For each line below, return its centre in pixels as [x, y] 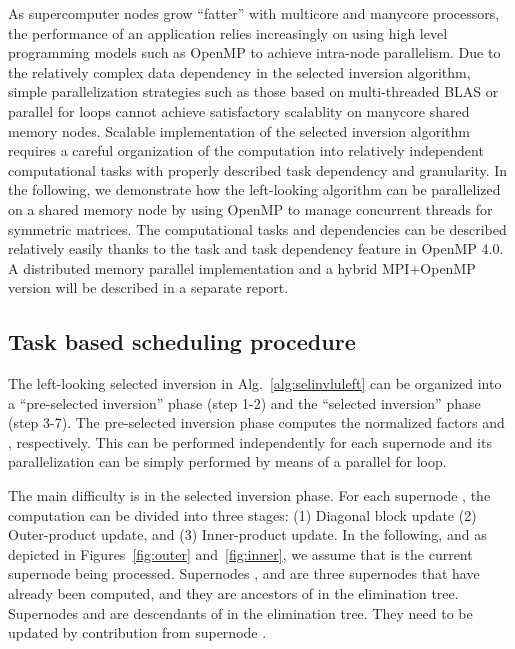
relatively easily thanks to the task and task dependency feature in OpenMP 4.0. [256, 248]
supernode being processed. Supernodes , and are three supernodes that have [244, 573]
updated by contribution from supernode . [137, 632]
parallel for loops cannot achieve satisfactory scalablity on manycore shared [239, 110]
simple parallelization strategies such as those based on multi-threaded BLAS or [253, 91]
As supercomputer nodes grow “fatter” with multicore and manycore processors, [254, 13]
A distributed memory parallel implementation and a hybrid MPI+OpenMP [242, 267]
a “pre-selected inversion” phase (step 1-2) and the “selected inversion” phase [244, 402]
